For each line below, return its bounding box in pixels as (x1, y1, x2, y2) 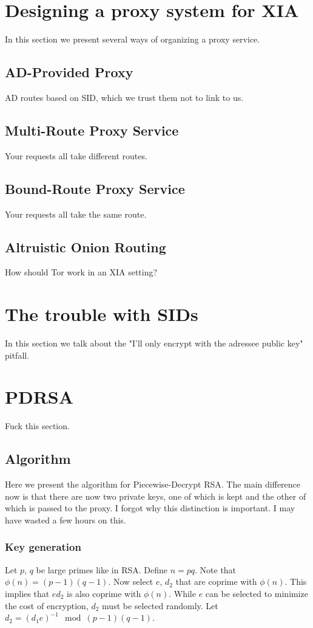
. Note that (195, 563, 237, 576)
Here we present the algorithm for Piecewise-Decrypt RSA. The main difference (5, 478, 301, 491)
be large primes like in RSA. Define (36, 563, 167, 576)
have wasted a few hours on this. (5, 513, 126, 526)
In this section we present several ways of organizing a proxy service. (5, 33, 260, 46)
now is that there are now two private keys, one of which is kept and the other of (5, 489, 306, 502)
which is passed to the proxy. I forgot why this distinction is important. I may (5, 502, 295, 514)
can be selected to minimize (205, 587, 309, 599)
